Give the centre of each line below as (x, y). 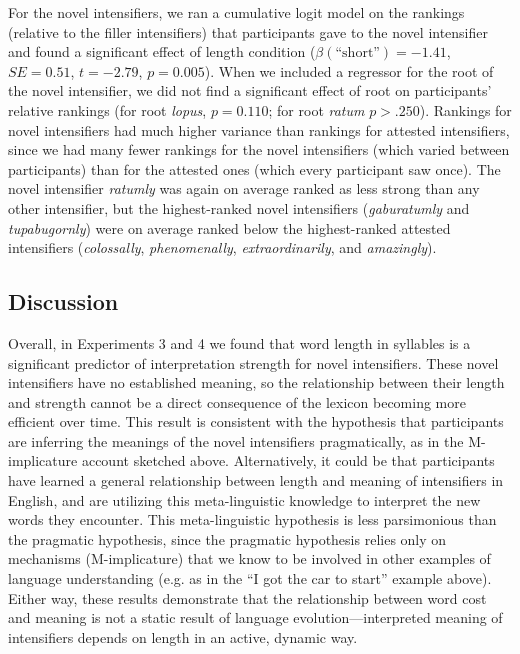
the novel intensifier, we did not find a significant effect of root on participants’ (250, 90)
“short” (357, 53)
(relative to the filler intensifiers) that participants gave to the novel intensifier (248, 31)
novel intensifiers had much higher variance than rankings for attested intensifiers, (259, 129)
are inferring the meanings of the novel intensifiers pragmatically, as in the (236, 440)
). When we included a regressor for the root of (349, 70)
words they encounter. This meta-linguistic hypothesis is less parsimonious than (252, 519)
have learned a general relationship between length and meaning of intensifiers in (256, 480)
